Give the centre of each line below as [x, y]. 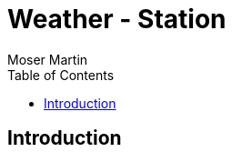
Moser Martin [48, 59]
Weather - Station [117, 19]
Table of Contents [61, 75]
